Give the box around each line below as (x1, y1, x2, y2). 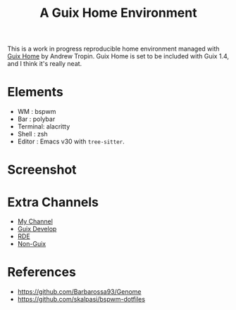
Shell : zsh (17, 130, 48, 138)
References (7, 264, 76, 280)
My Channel (17, 217, 53, 226)
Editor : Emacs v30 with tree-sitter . (17, 137, 125, 146)
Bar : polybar (17, 115, 56, 124)
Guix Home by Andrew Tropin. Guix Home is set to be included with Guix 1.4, (7, 52, 230, 60)
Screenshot (7, 162, 77, 178)
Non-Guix (17, 240, 46, 248)
